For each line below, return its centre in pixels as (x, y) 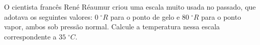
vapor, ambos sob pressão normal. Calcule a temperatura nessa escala (112, 27)
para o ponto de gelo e (145, 16)
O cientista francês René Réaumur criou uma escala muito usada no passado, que (130, 7)
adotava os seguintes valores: (48, 16)
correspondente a (30, 36)
